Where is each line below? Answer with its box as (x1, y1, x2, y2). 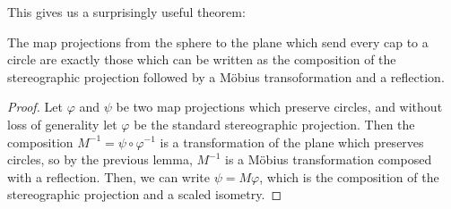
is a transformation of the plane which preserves (160, 132, 424, 151)
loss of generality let (7, 114, 117, 133)
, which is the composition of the (259, 167, 439, 186)
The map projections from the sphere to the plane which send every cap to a (7, 32, 429, 51)
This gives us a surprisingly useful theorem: (7, 3, 246, 21)
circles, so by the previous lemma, (7, 150, 193, 169)
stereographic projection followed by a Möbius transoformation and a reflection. (7, 67, 445, 86)
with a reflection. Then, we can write (7, 167, 211, 186)
